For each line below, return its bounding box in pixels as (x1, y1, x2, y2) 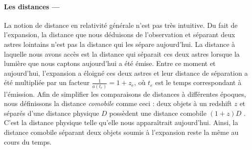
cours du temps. (4, 136, 52, 147)
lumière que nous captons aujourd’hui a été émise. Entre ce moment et (4, 58, 216, 68)
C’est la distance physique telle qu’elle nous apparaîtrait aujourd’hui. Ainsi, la (4, 117, 238, 128)
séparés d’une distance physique (4, 107, 99, 118)
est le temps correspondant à (155, 77, 242, 87)
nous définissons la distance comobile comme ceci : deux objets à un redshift (4, 98, 232, 108)
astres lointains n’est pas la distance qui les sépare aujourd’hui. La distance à (4, 39, 235, 49)
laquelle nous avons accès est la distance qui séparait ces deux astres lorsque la (4, 48, 240, 59)
